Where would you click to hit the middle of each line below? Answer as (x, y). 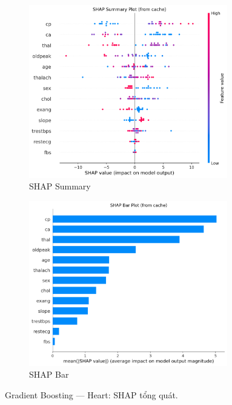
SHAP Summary (60, 186)
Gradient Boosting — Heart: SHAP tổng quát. (91, 394)
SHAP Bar (49, 374)
